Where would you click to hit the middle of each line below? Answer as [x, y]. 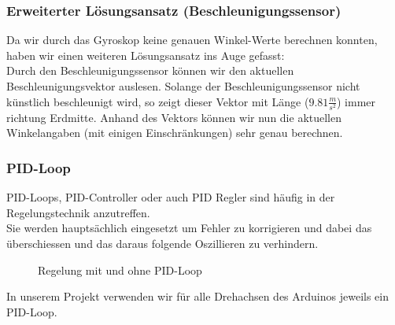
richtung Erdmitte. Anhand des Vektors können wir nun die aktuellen [174, 117]
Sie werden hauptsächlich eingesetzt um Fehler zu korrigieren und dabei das [189, 228]
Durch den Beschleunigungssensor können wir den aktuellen [150, 70]
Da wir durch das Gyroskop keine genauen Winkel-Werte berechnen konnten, [192, 40]
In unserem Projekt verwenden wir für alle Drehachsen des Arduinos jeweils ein [197, 296]
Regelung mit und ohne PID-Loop [120, 270]
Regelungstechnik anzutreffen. [78, 212]
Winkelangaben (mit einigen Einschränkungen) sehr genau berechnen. [175, 133]
